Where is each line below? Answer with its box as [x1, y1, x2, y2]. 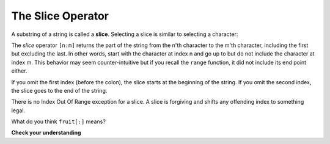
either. [11, 67, 28, 74]
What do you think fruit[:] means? [11, 118, 106, 125]
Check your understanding [11, 129, 81, 137]
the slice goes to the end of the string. [11, 87, 108, 94]
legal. [11, 107, 26, 114]
